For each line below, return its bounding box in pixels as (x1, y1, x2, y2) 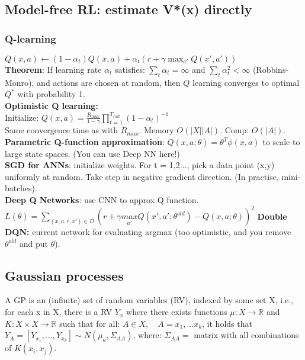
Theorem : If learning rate (5, 63, 102, 75)
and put (19, 237, 49, 249)
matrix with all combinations (194, 329, 299, 341)
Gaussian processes (5, 266, 124, 284)
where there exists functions (126, 306, 227, 318)
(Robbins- (252, 63, 289, 75)
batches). (5, 182, 37, 194)
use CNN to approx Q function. (84, 193, 199, 205)
